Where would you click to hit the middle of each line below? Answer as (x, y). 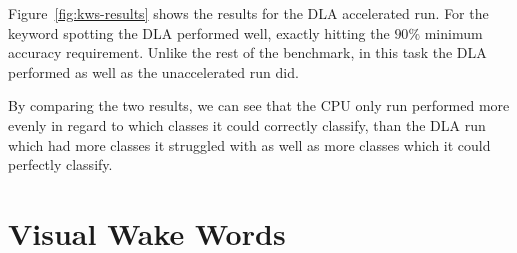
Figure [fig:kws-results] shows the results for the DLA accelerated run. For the (248, 13)
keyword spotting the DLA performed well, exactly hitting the (199, 32)
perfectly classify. (60, 164)
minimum (453, 32)
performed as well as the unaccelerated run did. (153, 71)
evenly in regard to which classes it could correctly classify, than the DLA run (247, 124)
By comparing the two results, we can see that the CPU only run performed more (259, 105)
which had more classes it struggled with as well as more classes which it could (249, 144)
